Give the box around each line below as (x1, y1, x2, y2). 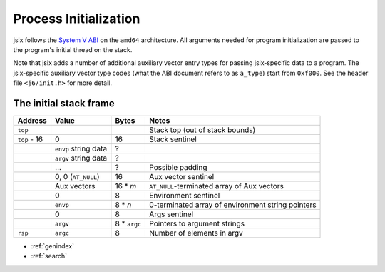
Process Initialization (13, 11, 140, 26)
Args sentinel (149, 209, 194, 219)
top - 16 (17, 134, 43, 144)
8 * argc (115, 218, 142, 228)
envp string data (54, 143, 107, 153)
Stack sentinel (149, 134, 197, 144)
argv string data (54, 153, 107, 163)
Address (17, 116, 48, 126)
